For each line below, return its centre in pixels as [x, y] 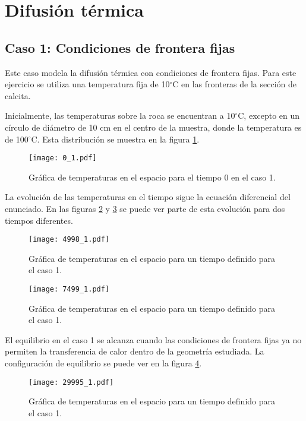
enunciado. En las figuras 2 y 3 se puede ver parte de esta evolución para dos [145, 208]
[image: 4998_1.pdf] [69, 240]
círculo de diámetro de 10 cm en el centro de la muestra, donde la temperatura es [153, 127]
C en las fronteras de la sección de [235, 84]
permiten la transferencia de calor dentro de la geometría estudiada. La [135, 351]
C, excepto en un [269, 115]
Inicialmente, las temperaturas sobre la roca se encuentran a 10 [120, 115]
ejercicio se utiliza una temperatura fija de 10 [87, 84]
